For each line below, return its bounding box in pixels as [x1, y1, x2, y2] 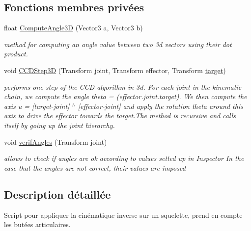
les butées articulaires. [4, 219, 71, 230]
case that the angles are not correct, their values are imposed [4, 162, 186, 173]
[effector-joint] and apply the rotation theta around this [78, 101, 243, 111]
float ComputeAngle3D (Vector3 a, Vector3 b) [4, 23, 143, 33]
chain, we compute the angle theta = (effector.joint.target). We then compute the [4, 91, 247, 102]
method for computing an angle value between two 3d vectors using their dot [4, 39, 232, 49]
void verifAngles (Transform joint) [4, 136, 107, 147]
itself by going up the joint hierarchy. [4, 120, 115, 130]
